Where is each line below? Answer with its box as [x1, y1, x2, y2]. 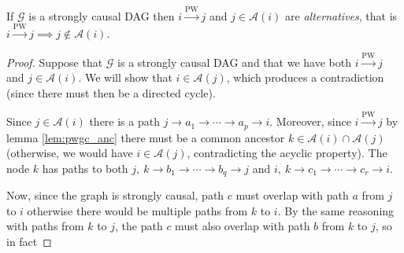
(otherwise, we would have [6, 145, 133, 161]
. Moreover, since [269, 113, 351, 130]
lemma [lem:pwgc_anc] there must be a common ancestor [6, 129, 285, 145]
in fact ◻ [6, 233, 52, 250]
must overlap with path [235, 187, 349, 203]
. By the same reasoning [277, 202, 395, 218]
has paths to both [42, 159, 128, 176]
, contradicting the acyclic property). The [187, 145, 387, 161]
